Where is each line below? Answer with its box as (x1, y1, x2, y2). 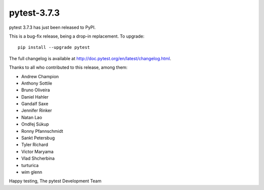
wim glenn (21, 169, 43, 175)
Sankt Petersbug (21, 135, 55, 141)
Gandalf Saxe (21, 101, 48, 107)
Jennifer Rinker (21, 107, 52, 113)
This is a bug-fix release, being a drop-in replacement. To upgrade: (9, 33, 145, 39)
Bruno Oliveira (21, 87, 50, 93)
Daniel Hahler (21, 94, 49, 100)
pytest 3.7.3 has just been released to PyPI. (9, 24, 96, 30)
